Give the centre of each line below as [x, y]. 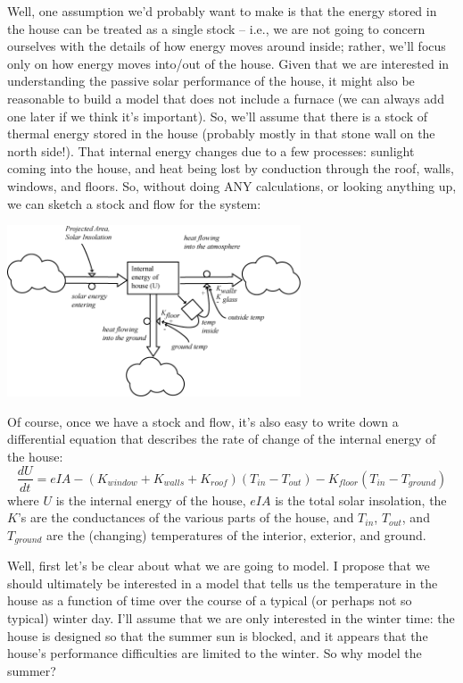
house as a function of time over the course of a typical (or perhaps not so [210, 600]
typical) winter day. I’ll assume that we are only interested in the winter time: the [231, 617]
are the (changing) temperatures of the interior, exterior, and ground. [236, 534]
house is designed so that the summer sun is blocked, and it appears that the [218, 635]
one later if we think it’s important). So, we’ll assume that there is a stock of [218, 116]
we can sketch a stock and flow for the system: [134, 203]
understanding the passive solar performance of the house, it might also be [211, 81]
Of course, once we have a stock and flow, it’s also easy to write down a [203, 421]
